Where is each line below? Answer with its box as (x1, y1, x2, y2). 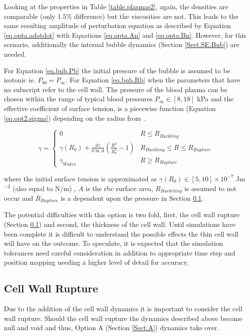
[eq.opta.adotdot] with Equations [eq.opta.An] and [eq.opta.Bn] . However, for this (4, 30, 247, 40)
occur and (4, 193, 33, 203)
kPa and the (197, 94, 234, 104)
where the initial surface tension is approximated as (4, 173, 157, 183)
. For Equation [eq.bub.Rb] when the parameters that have (65, 75, 240, 85)
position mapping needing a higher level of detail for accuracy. (4, 257, 188, 267)
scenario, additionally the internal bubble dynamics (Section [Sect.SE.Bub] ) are (4, 39, 240, 49)
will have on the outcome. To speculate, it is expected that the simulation (4, 238, 223, 248)
